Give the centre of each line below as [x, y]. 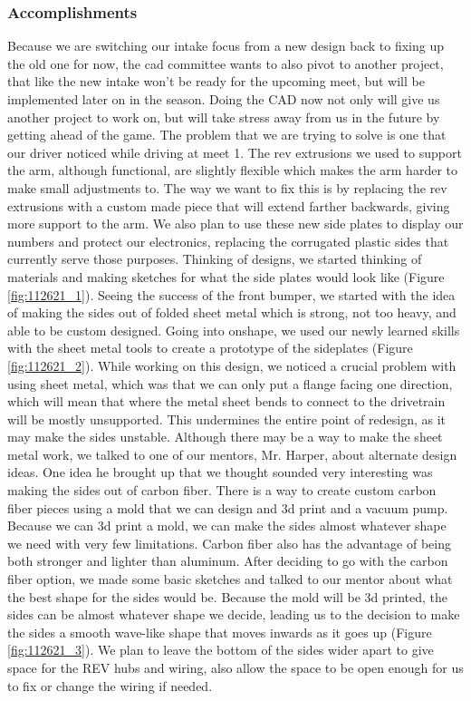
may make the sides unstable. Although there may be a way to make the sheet [225, 437]
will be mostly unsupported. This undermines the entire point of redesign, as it [227, 419]
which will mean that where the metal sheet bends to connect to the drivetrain [226, 401]
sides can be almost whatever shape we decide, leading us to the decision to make [234, 614]
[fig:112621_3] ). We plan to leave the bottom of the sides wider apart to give [221, 650]
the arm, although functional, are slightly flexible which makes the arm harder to [232, 170]
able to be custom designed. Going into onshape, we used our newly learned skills [234, 330]
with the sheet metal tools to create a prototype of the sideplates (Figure [210, 348]
